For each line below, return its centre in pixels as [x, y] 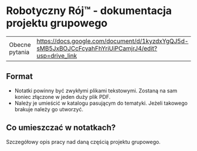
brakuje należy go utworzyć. [49, 109]
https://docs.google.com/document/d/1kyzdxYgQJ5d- [113, 41]
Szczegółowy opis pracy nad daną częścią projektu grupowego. [84, 142]
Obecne [20, 44]
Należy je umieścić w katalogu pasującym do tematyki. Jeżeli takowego [101, 103]
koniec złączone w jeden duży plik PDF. [62, 97]
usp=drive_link [57, 56]
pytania [19, 52]
